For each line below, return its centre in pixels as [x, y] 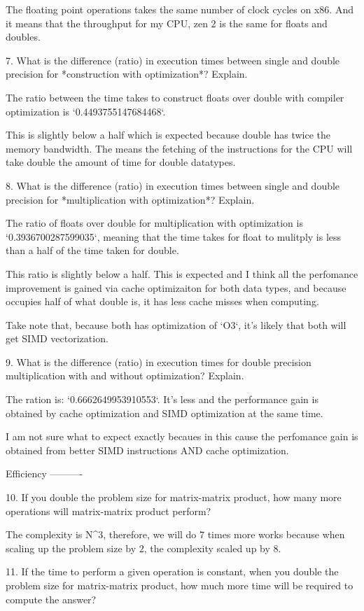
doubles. [23, 37]
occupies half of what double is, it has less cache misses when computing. [162, 301]
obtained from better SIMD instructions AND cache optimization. [147, 450]
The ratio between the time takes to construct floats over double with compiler [175, 97]
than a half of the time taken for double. [92, 250]
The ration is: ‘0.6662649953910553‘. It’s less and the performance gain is [162, 399]
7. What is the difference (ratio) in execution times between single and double [173, 60]
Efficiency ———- [44, 473]
